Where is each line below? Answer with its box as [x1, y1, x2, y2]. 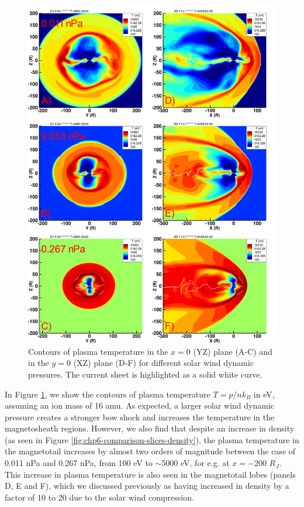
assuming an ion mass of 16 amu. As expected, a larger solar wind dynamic [5, 399, 274, 412]
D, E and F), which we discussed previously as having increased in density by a [5, 479, 289, 492]
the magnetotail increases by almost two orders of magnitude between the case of [5, 445, 296, 457]
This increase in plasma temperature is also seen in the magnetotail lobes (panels [5, 468, 296, 480]
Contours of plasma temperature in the [28, 345, 168, 357]
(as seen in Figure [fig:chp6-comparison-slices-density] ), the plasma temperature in [5, 433, 299, 446]
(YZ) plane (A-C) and [193, 345, 272, 357]
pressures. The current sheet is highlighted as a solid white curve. [28, 368, 262, 380]
